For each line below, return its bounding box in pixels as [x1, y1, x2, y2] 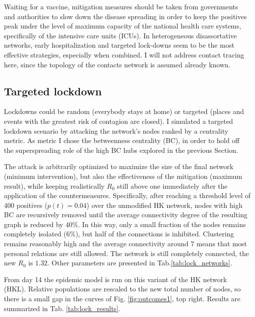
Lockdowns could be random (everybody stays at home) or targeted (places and [4, 106, 244, 116]
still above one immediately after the [117, 180, 228, 191]
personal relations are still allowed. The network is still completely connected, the [4, 248, 249, 258]
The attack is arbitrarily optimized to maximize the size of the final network [4, 161, 233, 172]
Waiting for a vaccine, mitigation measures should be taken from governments [4, 1, 238, 11]
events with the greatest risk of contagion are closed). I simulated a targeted [4, 115, 233, 126]
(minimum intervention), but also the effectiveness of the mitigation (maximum [4, 171, 242, 181]
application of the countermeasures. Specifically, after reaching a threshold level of [4, 190, 251, 201]
